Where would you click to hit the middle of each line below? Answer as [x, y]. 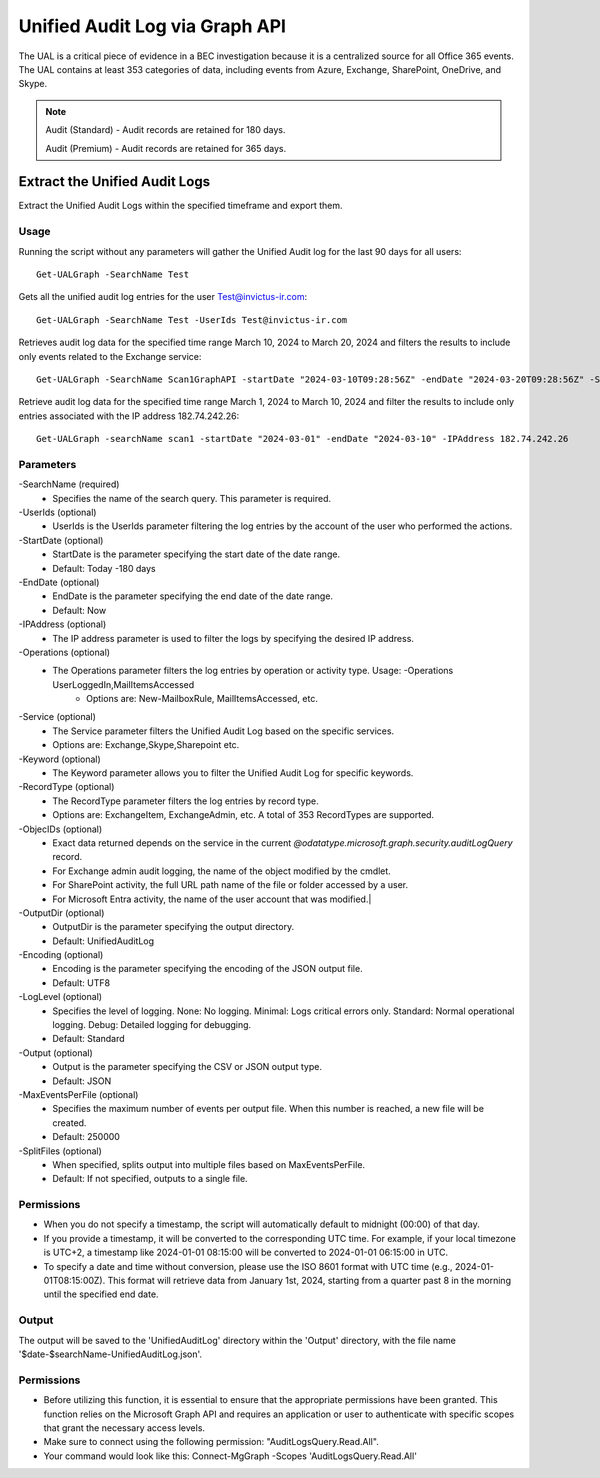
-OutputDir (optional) [61, 912]
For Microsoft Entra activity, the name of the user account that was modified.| [212, 899]
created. [69, 1122]
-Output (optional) [56, 1052]
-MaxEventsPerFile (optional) [78, 1094]
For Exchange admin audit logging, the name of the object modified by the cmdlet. [222, 871]
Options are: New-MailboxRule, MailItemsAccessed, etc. [202, 699]
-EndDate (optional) [59, 582]
